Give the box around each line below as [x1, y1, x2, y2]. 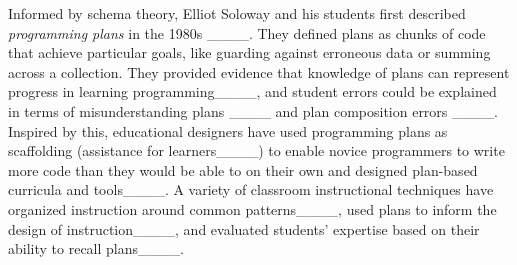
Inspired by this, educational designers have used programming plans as [8, 120, 448, 141]
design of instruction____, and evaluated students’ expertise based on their [8, 218, 480, 239]
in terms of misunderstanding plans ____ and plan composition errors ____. [8, 100, 498, 121]
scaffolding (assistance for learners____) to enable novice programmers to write [8, 140, 505, 161]
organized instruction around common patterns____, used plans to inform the [8, 198, 497, 219]
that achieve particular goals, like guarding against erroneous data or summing [8, 42, 491, 63]
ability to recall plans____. [8, 238, 184, 259]
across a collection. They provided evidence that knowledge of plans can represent [8, 61, 510, 82]
